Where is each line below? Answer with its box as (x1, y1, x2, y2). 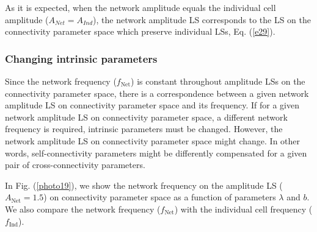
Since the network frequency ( (5, 75, 117, 87)
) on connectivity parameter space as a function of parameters (43, 191, 276, 203)
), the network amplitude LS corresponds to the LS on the (93, 13, 311, 26)
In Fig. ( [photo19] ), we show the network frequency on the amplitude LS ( (5, 178, 283, 191)
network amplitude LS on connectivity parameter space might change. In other (5, 134, 301, 147)
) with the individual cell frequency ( (174, 202, 313, 215)
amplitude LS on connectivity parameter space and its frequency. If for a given (5, 99, 299, 111)
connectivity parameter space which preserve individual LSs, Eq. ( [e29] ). (5, 25, 275, 38)
